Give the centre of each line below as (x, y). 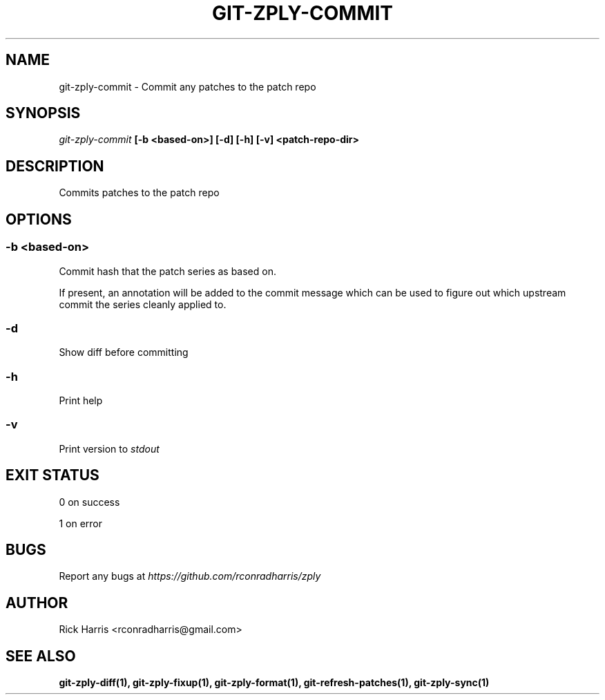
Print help (81, 400)
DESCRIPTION (55, 166)
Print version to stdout (109, 448)
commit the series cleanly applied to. (143, 304)
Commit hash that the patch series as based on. (167, 271)
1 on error (80, 523)
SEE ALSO (41, 656)
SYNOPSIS (43, 113)
